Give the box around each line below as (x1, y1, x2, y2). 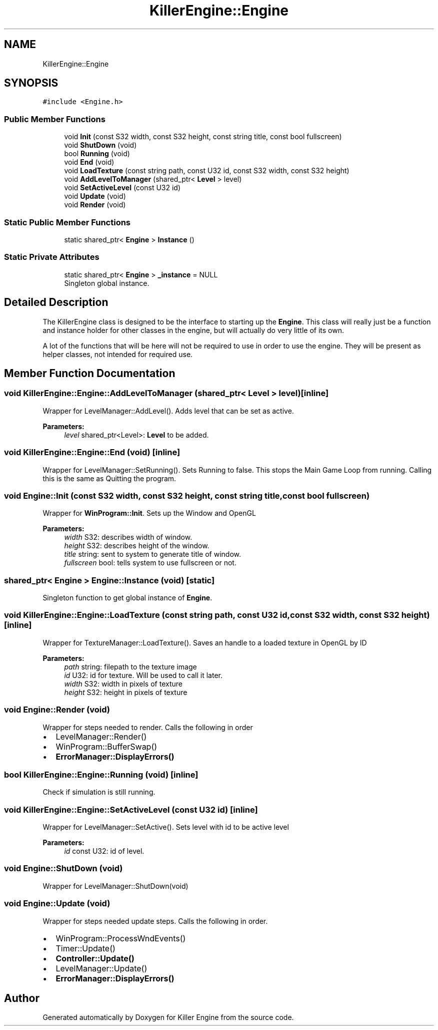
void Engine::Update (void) (4, 898, 110, 909)
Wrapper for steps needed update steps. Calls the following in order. (42, 916, 268, 925)
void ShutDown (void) (64, 141, 137, 150)
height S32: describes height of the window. (64, 541, 209, 550)
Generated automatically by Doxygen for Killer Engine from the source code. (42, 1013, 294, 1022)
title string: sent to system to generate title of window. (64, 550, 241, 559)
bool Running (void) (64, 149, 130, 158)
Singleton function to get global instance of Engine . (42, 593, 212, 602)
